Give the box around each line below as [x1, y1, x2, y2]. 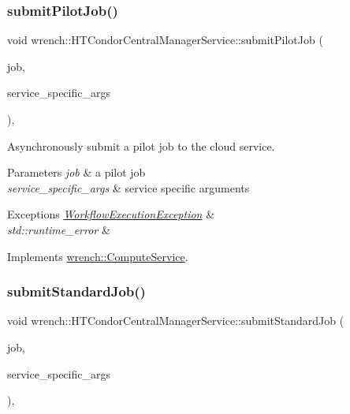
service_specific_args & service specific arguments [7, 179, 250, 196]
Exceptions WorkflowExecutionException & [7, 206, 215, 222]
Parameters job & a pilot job [7, 164, 146, 181]
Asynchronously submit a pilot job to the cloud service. [7, 137, 275, 154]
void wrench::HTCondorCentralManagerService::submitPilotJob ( [7, 32, 323, 48]
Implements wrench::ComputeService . [7, 248, 188, 264]
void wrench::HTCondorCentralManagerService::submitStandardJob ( [7, 312, 344, 329]
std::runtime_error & [7, 221, 110, 237]
